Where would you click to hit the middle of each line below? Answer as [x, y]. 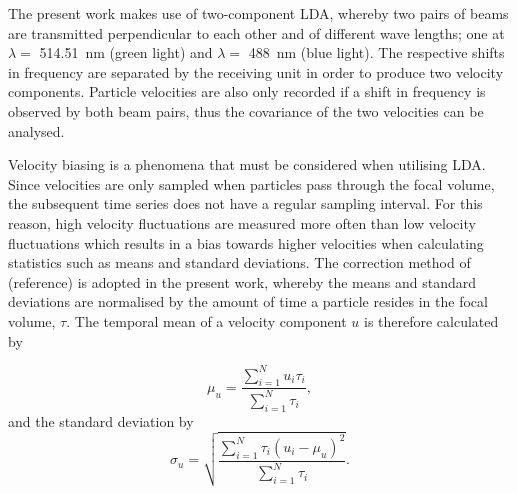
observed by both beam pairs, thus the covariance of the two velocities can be [246, 110]
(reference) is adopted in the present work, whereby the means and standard [242, 281]
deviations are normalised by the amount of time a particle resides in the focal [248, 301]
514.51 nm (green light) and [126, 52]
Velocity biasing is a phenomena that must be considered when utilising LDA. [247, 164]
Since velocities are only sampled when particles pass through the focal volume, [251, 183]
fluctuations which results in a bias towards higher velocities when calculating [246, 242]
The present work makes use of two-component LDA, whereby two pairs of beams [258, 13]
